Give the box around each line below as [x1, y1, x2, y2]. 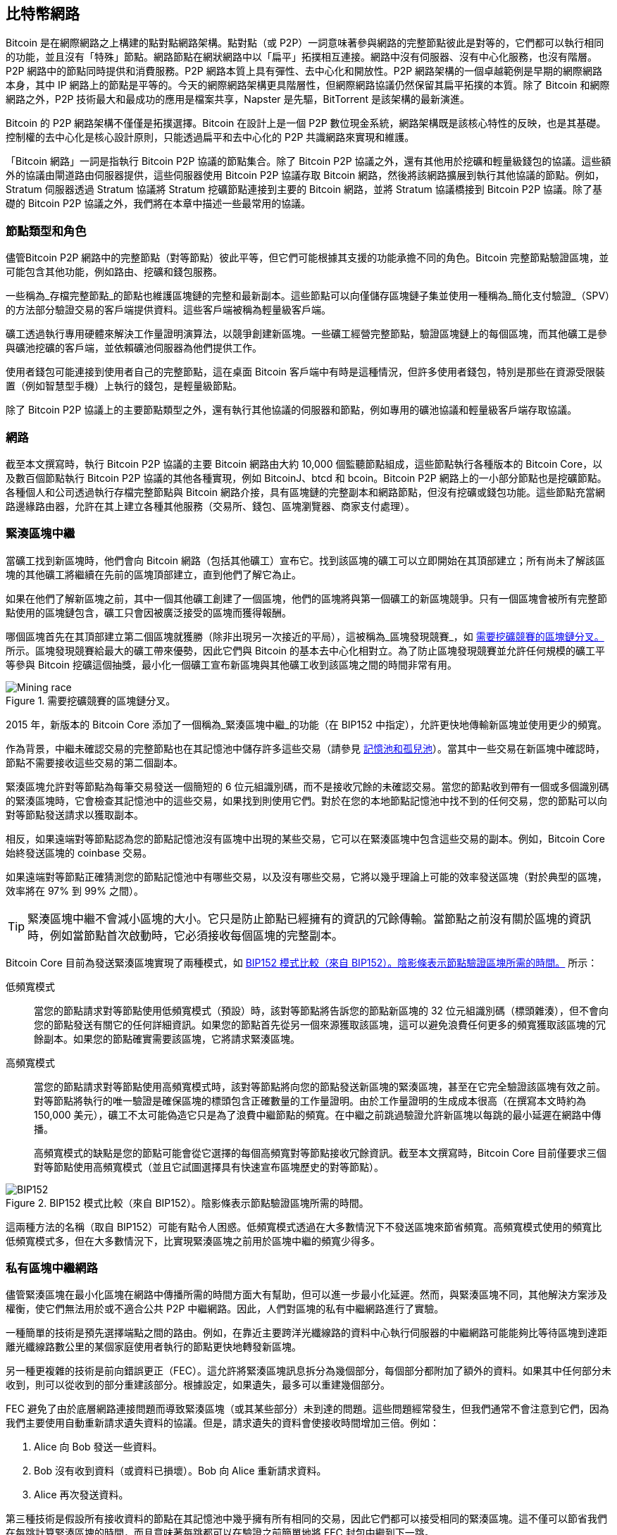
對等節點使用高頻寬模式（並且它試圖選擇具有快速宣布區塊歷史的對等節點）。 [34, 1160, 384, 1173]
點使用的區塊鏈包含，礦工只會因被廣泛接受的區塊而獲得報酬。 [6, 606, 292, 619]
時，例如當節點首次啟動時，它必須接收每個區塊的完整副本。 [27, 928, 344, 943]
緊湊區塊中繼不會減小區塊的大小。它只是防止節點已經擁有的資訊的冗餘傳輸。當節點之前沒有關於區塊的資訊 [27, 911, 592, 926]
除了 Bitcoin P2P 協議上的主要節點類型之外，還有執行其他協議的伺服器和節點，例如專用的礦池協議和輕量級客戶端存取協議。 [6, 404, 578, 416]
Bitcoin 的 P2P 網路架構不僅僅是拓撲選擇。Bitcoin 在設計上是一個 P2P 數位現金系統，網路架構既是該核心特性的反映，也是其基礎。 [6, 117, 606, 130]
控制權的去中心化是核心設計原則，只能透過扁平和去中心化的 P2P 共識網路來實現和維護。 [6, 131, 415, 144]
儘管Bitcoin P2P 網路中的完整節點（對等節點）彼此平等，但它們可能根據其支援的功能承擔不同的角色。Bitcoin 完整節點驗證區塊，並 [6, 251, 609, 264]
